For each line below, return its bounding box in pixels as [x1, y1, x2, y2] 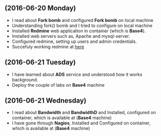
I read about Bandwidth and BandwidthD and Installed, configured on [11, 110, 157, 116]
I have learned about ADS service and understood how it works [11, 71, 143, 77]
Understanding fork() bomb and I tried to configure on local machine [11, 22, 153, 28]
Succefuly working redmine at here [11, 43, 84, 49]
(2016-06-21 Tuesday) [4, 58, 76, 67]
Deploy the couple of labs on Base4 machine [11, 82, 105, 88]
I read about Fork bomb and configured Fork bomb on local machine [11, 17, 154, 23]
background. [11, 77, 38, 83]
